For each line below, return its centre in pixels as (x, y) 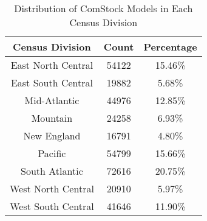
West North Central (52, 188)
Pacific (52, 153)
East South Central (52, 82)
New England (52, 135)
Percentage (170, 47)
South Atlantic (52, 171)
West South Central (52, 206)
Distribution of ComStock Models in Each (103, 8)
